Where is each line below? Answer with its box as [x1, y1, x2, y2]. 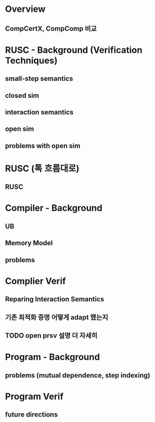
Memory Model [5, 239, 53, 247]
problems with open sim [5, 142, 81, 150]
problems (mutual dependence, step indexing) [5, 371, 151, 380]
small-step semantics [5, 75, 73, 83]
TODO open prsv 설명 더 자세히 [5, 332, 97, 340]
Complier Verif [5, 275, 66, 287]
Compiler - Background [5, 202, 102, 214]
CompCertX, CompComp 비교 [5, 24, 97, 33]
